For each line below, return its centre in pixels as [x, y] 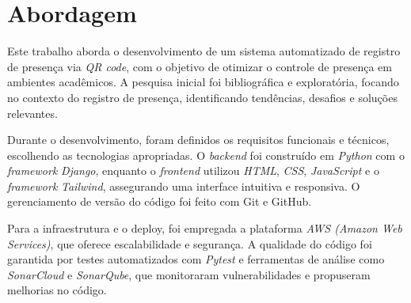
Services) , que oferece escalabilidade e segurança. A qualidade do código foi [190, 243]
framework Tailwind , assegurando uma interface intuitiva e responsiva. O [184, 186]
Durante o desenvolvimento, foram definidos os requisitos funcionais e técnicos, [198, 140]
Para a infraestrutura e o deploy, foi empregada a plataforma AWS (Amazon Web [205, 228]
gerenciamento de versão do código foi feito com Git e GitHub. [160, 201]
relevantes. [32, 113]
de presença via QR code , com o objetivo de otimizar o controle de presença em [200, 66]
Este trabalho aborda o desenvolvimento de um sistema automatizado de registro [204, 51]
